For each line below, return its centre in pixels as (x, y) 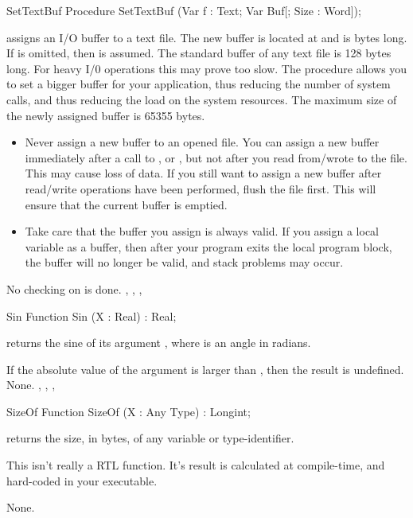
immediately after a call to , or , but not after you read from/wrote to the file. (216, 157)
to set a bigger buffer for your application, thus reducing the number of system (199, 84)
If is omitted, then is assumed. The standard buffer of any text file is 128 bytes (199, 53)
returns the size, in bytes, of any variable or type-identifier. (150, 438)
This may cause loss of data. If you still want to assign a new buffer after (203, 173)
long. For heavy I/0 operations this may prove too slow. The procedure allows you (207, 68)
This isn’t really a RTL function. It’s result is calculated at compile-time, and (196, 465)
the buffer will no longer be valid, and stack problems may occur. (184, 262)
